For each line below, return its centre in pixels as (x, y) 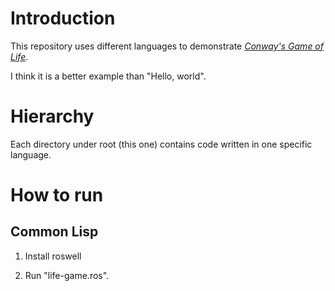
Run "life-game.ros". (67, 275)
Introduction (63, 18)
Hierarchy (52, 116)
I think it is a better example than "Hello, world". (108, 76)
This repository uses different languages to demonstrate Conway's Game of (167, 46)
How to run (57, 195)
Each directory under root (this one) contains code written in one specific (161, 144)
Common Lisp (54, 232)
